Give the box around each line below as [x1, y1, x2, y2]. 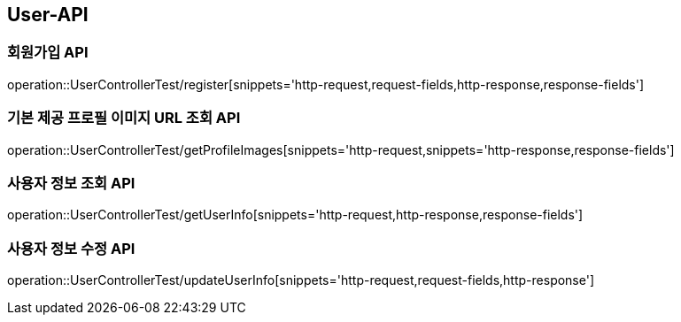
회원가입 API [7, 43, 89, 62]
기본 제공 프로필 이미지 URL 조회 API [7, 109, 241, 127]
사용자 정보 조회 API [7, 173, 135, 192]
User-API [7, 4, 89, 26]
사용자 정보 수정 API [7, 239, 135, 257]
